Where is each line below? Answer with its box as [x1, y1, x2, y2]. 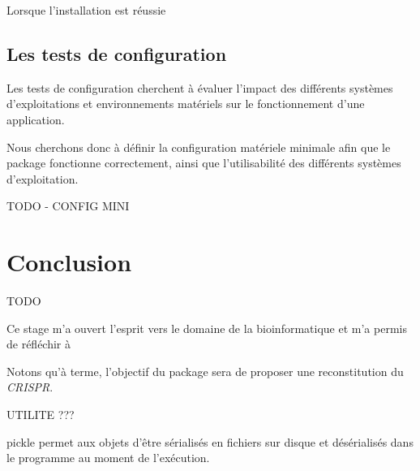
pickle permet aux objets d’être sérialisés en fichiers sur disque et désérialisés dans [6, 433, 414, 450]
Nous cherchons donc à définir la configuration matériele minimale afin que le [6, 138, 391, 155]
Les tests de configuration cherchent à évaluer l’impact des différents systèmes [6, 79, 393, 96]
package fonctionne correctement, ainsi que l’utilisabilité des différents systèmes [6, 154, 401, 171]
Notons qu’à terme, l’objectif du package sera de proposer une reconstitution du [6, 362, 404, 379]
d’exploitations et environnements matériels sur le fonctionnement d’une [6, 95, 365, 112]
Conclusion [6, 245, 132, 279]
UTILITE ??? [6, 406, 75, 423]
